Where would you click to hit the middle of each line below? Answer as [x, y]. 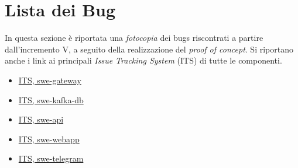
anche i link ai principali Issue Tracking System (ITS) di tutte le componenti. [143, 60]
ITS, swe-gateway [50, 80]
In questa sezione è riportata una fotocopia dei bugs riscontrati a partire [134, 38]
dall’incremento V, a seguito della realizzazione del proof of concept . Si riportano [149, 49]
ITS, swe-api [41, 119]
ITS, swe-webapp [49, 139]
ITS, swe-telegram [51, 158]
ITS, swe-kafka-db [51, 99]
